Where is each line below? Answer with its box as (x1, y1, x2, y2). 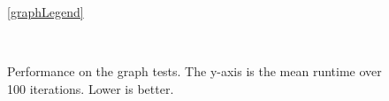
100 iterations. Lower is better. (7, 79, 174, 97)
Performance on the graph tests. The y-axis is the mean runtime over (7, 62, 382, 81)
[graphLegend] (7, 3, 84, 20)
